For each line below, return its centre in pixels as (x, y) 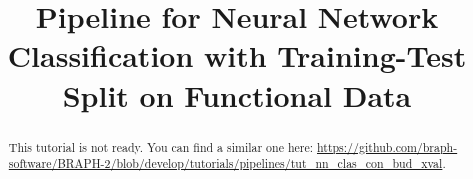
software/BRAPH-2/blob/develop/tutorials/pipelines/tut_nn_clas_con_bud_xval (225, 163)
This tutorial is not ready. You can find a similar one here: (161, 146)
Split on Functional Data (237, 94)
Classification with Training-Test (237, 55)
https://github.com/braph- (387, 146)
